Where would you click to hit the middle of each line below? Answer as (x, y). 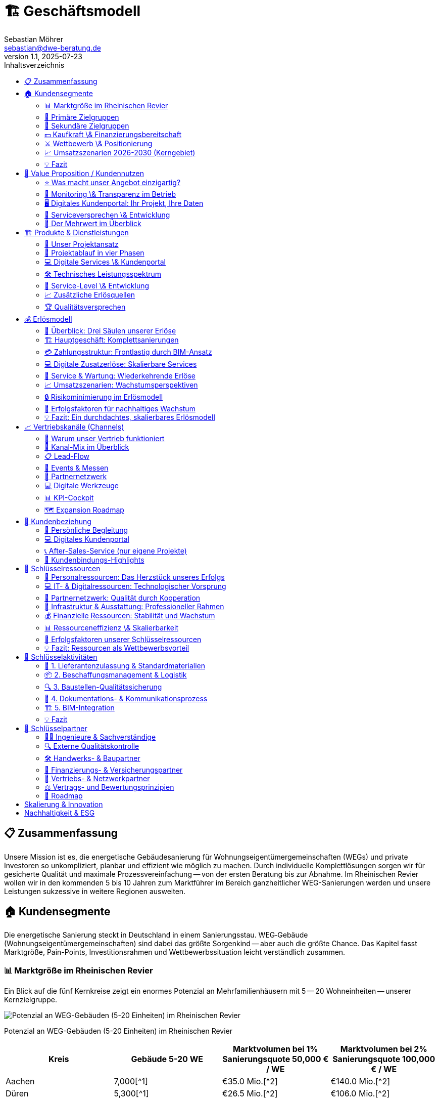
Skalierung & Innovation (64, 804)
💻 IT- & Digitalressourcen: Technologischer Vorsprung (135, 586)
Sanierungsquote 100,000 (384, 1059)
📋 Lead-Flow (67, 456)
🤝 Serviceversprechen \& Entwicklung (107, 215)
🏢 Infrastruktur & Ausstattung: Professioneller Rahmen (134, 606)
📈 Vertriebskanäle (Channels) (74, 427)
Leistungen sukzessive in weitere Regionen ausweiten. (95, 891)
